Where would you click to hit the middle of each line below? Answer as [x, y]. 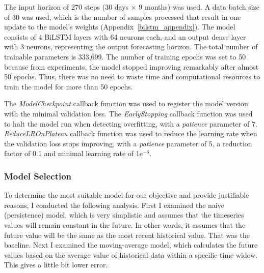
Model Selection [38, 176]
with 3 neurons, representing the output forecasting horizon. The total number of [131, 47]
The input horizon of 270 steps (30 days [67, 7]
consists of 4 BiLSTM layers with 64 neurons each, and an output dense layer [125, 36]
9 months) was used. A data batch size [199, 7]
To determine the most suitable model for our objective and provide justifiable [127, 195]
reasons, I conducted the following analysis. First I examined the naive [114, 205]
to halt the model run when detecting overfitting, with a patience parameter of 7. [131, 123]
